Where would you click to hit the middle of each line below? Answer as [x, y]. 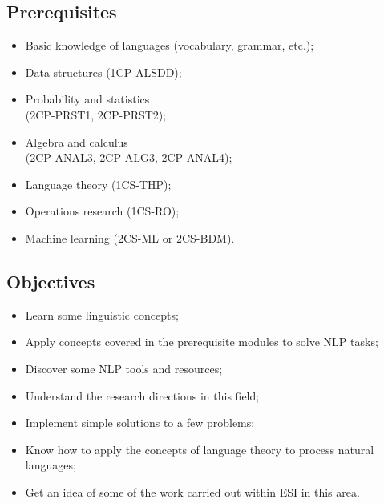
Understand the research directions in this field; [142, 395]
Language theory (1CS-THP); [98, 184]
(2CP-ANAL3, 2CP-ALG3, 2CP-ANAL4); [129, 157]
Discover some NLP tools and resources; [124, 368]
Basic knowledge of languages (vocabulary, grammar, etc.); [170, 45]
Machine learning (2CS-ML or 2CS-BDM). [130, 237]
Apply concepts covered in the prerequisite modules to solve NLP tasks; [202, 342]
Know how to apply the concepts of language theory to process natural [200, 449]
